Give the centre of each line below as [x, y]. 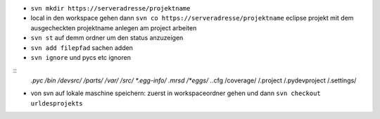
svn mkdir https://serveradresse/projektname [110, 8]
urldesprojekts [57, 103]
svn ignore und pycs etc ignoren [81, 57]
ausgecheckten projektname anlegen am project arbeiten [114, 27]
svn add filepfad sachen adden [82, 48]
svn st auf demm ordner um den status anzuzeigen [107, 38]
